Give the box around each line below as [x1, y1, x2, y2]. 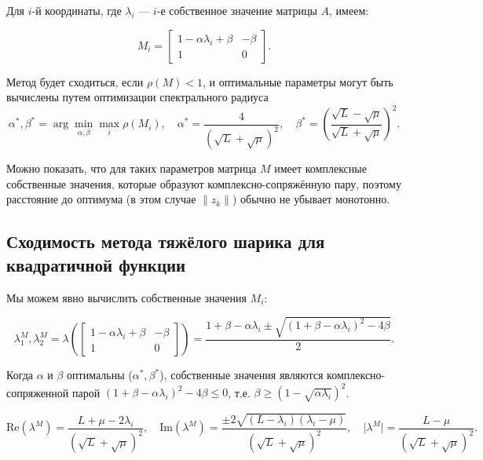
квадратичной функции [6, 252, 186, 276]
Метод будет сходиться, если [6, 73, 144, 89]
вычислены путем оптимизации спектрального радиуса [6, 89, 269, 105]
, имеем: [329, 2, 369, 18]
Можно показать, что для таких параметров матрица [6, 160, 257, 177]
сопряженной [6, 384, 69, 400]
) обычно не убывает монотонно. [232, 191, 390, 207]
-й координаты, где [31, 2, 122, 18]
